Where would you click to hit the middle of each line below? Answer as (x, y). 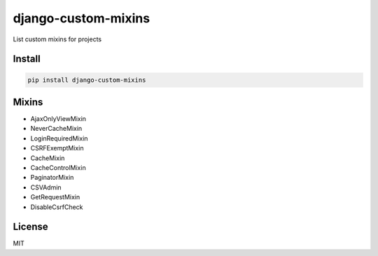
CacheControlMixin (58, 168)
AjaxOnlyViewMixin (58, 119)
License (30, 227)
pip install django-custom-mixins (87, 80)
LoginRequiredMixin (59, 138)
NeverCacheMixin (56, 129)
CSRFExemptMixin (57, 148)
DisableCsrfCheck (57, 207)
